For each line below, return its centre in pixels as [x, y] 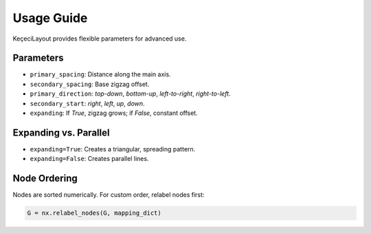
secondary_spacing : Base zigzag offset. [90, 84]
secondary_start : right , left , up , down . [87, 103]
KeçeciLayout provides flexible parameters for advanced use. [100, 39]
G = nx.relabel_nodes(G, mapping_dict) [94, 213]
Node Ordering [45, 179]
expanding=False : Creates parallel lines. [89, 159]
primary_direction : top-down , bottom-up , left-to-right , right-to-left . [130, 94]
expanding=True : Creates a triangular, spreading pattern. [113, 149]
